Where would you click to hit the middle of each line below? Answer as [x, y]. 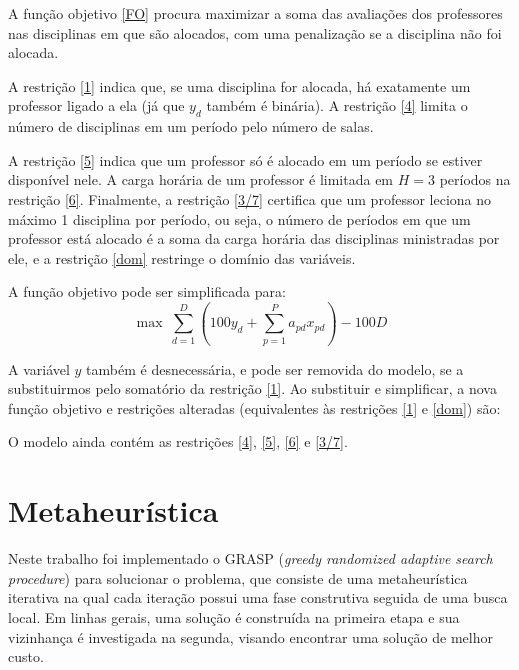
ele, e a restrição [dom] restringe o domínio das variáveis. [182, 257]
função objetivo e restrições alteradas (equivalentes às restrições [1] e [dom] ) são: [254, 407]
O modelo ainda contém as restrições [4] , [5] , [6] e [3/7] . [178, 441]
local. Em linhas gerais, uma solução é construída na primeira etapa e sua [234, 616]
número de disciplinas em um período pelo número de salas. [191, 126]
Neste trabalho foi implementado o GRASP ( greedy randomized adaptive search [250, 558]
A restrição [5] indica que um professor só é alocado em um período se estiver [245, 159]
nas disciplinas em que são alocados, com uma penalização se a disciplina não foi [255, 32]
